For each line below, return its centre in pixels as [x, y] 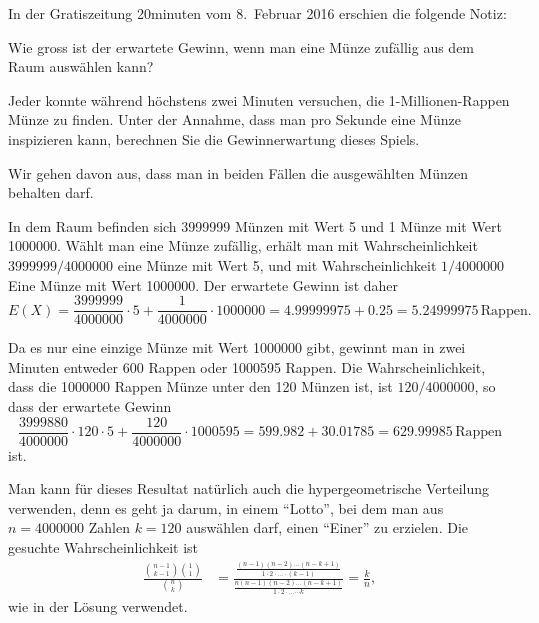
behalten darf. [51, 192]
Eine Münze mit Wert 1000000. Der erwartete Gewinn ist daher [203, 284]
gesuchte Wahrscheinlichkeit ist [103, 547]
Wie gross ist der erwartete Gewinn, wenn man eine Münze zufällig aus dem [241, 46]
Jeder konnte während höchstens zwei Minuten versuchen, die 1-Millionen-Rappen [259, 99]
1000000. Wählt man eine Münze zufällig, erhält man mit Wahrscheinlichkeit [243, 245]
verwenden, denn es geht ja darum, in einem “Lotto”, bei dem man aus [226, 507]
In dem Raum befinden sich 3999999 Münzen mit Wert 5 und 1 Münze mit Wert [255, 225]
